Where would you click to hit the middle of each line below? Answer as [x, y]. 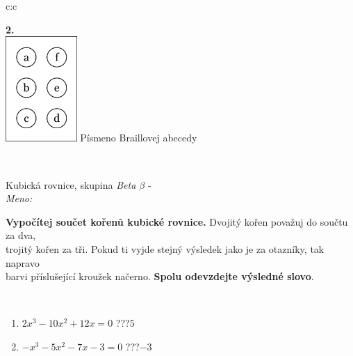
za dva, [21, 235]
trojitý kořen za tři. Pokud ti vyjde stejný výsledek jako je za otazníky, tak [165, 248]
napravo [23, 262]
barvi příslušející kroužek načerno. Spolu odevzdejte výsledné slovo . [160, 276]
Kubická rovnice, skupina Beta [71, 184]
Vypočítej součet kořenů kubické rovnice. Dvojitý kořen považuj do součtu [177, 221]
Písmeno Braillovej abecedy [139, 138]
